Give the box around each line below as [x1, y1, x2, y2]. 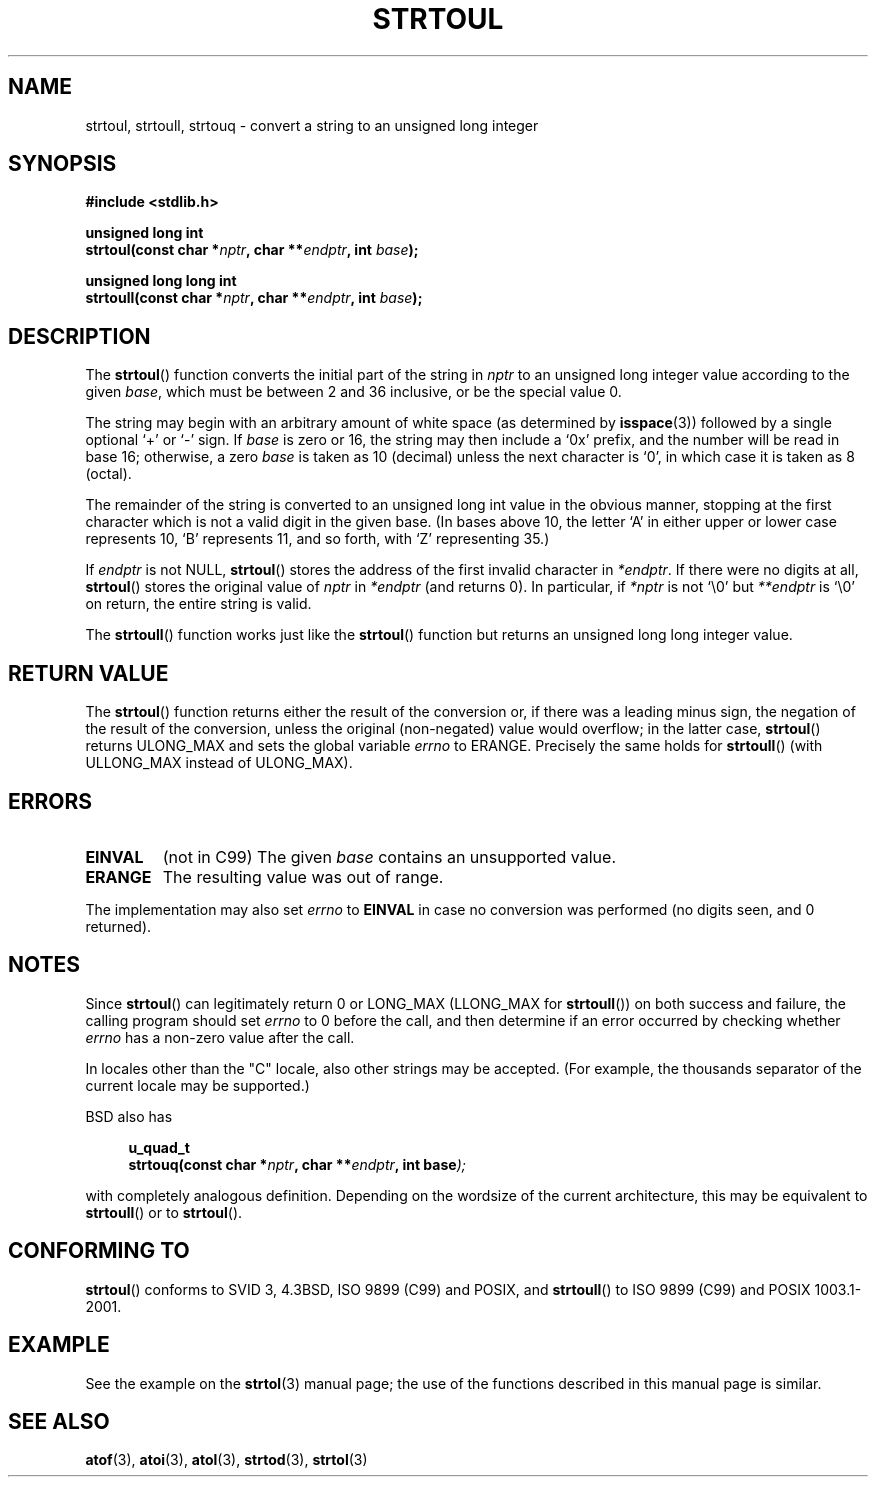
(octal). [85, 465, 132, 483]
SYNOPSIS [8, 151, 117, 177]
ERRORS [8, 788, 93, 814]
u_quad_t [128, 1138, 190, 1156]
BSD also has [85, 1107, 173, 1125]
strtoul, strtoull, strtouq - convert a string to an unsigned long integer [85, 116, 539, 134]
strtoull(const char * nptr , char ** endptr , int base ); [85, 289, 423, 307]
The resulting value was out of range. [162, 866, 444, 887]
